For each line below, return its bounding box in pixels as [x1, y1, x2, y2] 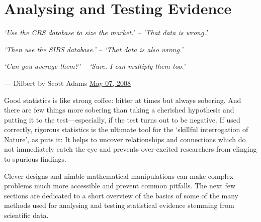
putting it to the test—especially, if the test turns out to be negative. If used [4, 114, 240, 125]
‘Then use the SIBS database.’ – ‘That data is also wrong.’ [4, 44, 183, 54]
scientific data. [4, 210, 49, 220]
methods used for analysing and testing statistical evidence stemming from [4, 200, 234, 210]
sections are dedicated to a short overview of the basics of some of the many [4, 190, 239, 200]
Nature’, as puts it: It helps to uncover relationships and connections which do [4, 134, 246, 144]
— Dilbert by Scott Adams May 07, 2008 [4, 77, 131, 88]
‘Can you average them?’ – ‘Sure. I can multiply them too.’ [4, 61, 186, 71]
